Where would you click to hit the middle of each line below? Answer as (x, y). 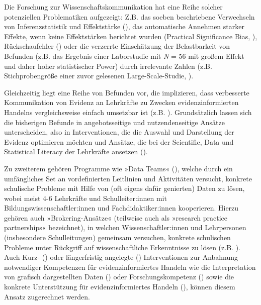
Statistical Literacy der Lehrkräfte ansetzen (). (76, 151)
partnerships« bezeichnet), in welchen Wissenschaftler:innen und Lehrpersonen (125, 227)
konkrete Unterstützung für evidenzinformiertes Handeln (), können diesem (120, 287)
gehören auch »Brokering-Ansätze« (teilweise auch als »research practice (116, 217)
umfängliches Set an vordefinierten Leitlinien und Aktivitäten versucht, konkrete (128, 178)
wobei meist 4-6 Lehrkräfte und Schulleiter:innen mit (85, 198)
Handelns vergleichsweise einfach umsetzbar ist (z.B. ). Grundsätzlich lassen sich (128, 112)
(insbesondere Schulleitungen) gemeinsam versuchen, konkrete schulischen (117, 237)
